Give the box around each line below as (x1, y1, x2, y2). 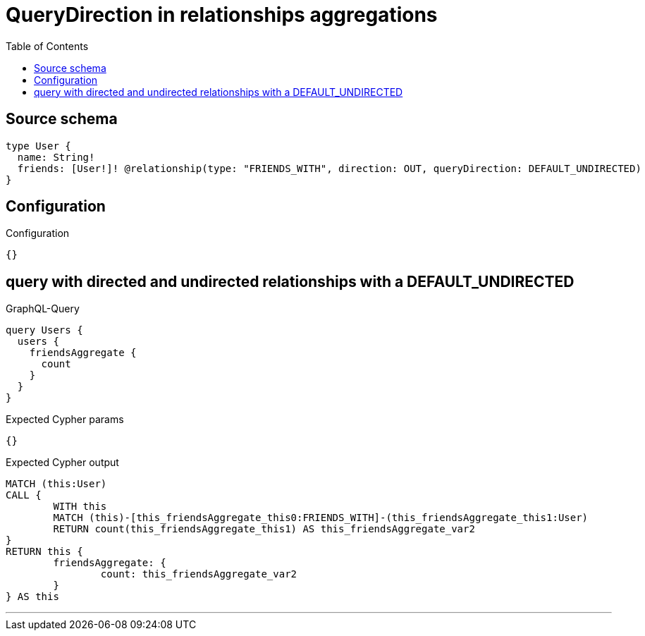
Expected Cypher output (6, 456, 119, 469)
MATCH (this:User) (6, 478, 107, 490)
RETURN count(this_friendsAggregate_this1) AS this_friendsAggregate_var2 (53, 523, 475, 535)
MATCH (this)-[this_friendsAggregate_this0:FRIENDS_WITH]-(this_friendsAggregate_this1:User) (53, 512, 589, 524)
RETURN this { (6, 546, 83, 558)
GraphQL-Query (6, 302, 80, 315)
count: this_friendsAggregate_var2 (100, 568, 297, 580)
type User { (6, 140, 71, 152)
